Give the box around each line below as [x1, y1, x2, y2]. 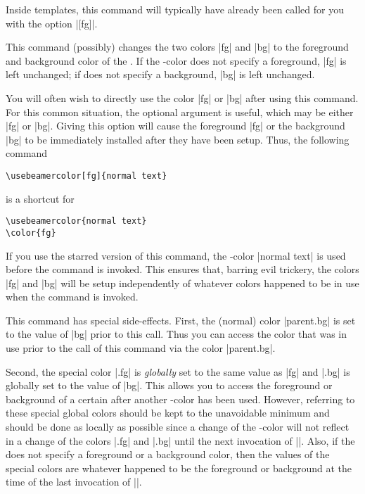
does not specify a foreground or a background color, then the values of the [6, 447, 330, 462]
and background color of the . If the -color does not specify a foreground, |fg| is [6, 53, 347, 68]
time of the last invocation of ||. [6, 474, 142, 489]
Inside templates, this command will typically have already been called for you [6, 2, 344, 16]
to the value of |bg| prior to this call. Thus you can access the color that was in [6, 327, 347, 341]
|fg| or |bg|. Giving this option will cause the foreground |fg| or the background [6, 118, 345, 133]
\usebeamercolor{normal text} [6, 216, 147, 227]
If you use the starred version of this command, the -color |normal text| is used [6, 248, 346, 262]
